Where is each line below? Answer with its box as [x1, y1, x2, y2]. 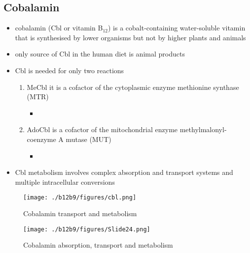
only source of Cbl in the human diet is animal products [15, 49, 185, 59]
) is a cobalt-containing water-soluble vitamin [107, 23, 246, 33]
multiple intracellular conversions [15, 176, 115, 187]
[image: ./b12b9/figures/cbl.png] [23, 194, 137, 201]
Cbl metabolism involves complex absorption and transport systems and [15, 167, 233, 177]
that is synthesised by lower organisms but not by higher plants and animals [15, 32, 246, 42]
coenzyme [27, 134, 56, 144]
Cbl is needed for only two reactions [15, 65, 124, 75]
